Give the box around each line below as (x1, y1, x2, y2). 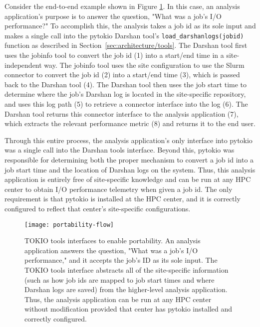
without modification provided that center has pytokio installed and (24, 304, 233, 314)
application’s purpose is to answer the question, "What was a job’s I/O (4, 10, 222, 21)
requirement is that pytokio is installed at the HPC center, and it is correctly (4, 193, 241, 204)
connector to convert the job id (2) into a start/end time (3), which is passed (4, 69, 240, 80)
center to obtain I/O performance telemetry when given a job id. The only (4, 183, 233, 194)
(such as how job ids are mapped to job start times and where (24, 274, 215, 285)
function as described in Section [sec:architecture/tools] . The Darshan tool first (4, 40, 248, 50)
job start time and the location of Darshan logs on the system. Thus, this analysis (4, 164, 256, 174)
